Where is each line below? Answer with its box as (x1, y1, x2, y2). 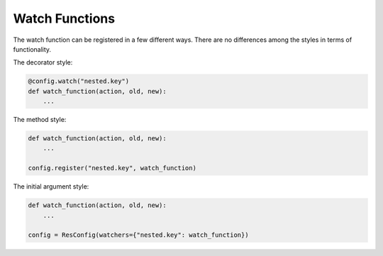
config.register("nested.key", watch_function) (28, 164, 196, 172)
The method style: (13, 116, 67, 124)
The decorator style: (13, 58, 73, 67)
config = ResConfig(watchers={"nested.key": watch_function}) (28, 231, 249, 239)
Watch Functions (13, 11, 116, 26)
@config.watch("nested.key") (28, 77, 130, 85)
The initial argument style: (13, 182, 89, 191)
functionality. (13, 45, 52, 53)
